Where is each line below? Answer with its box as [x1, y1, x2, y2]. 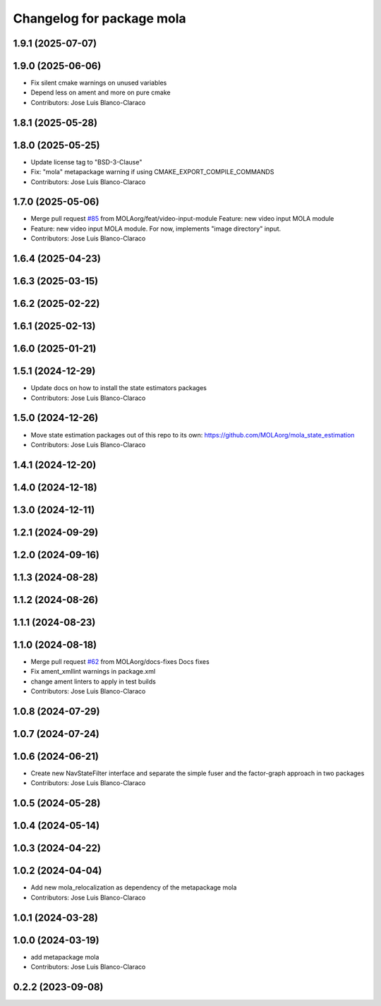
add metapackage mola [30, 952, 99, 961]
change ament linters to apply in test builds [30, 677, 157, 686]
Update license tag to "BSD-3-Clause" [30, 157, 143, 166]
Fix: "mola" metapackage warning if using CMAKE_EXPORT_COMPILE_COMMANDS [30, 168, 274, 176]
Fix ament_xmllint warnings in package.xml [30, 667, 156, 676]
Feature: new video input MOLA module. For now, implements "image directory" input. [30, 224, 282, 233]
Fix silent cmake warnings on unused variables [30, 78, 167, 87]
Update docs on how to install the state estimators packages [30, 384, 207, 392]
